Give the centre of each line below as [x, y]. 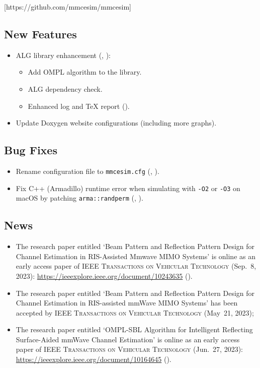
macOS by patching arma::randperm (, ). [79, 198]
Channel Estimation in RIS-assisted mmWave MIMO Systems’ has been [127, 303]
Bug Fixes [31, 150]
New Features [40, 34]
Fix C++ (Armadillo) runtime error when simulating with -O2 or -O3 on [128, 188]
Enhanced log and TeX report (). [79, 106]
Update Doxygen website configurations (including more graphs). [116, 123]
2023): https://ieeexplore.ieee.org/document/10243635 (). [104, 275]
